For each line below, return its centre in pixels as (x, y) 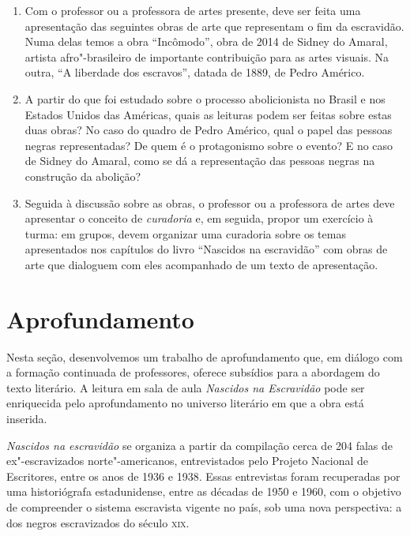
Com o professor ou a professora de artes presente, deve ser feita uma (193, 10)
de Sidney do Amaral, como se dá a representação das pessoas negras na (200, 161)
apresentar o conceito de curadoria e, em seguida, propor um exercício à (199, 218)
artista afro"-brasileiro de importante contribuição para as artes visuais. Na (207, 56)
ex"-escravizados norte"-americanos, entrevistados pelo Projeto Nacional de (188, 461)
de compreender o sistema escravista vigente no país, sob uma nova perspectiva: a (204, 506)
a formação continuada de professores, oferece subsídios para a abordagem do (193, 372)
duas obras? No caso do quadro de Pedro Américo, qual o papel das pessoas (209, 130)
